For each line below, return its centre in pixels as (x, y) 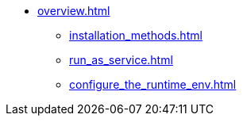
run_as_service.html (121, 60)
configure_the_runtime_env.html (153, 84)
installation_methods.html (136, 35)
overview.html (74, 11)
